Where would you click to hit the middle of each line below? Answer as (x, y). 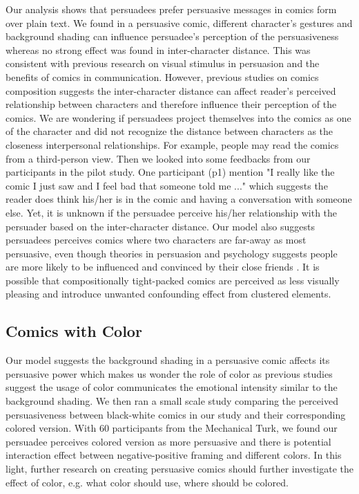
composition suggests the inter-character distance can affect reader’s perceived (171, 90)
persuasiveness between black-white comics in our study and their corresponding (176, 414)
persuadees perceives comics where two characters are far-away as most (156, 240)
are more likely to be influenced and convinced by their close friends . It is (163, 267)
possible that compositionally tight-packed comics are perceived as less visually (173, 280)
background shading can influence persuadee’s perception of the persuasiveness (172, 36)
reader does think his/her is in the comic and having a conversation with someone (179, 199)
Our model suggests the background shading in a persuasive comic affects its (168, 360)
